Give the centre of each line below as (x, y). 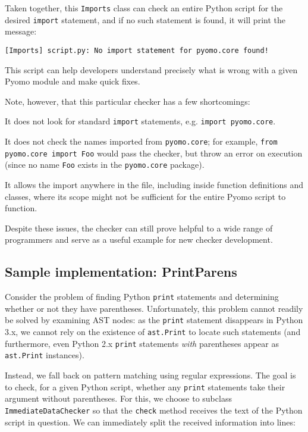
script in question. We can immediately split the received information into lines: (150, 422)
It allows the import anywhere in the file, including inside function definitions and (154, 184)
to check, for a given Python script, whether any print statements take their (145, 386)
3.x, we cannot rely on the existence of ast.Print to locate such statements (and (153, 332)
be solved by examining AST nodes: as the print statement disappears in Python (154, 320)
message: (21, 31)
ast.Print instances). (45, 355)
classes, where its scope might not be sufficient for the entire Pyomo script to (145, 196)
